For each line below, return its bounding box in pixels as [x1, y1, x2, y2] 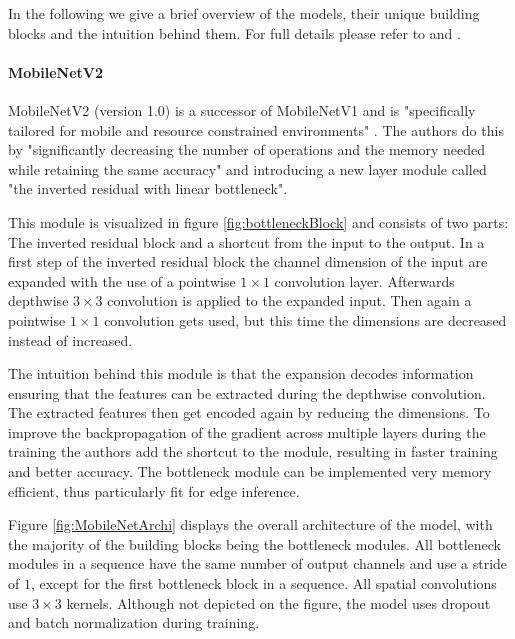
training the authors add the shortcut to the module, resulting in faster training [8, 441, 498, 462]
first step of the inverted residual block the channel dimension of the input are [8, 251, 488, 272]
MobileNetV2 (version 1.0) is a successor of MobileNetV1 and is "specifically [8, 99, 476, 120]
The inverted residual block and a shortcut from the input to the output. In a [8, 231, 485, 252]
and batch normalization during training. [8, 612, 260, 633]
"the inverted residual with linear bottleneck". [8, 178, 288, 199]
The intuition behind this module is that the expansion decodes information [8, 363, 474, 384]
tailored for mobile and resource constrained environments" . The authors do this [8, 119, 504, 140]
